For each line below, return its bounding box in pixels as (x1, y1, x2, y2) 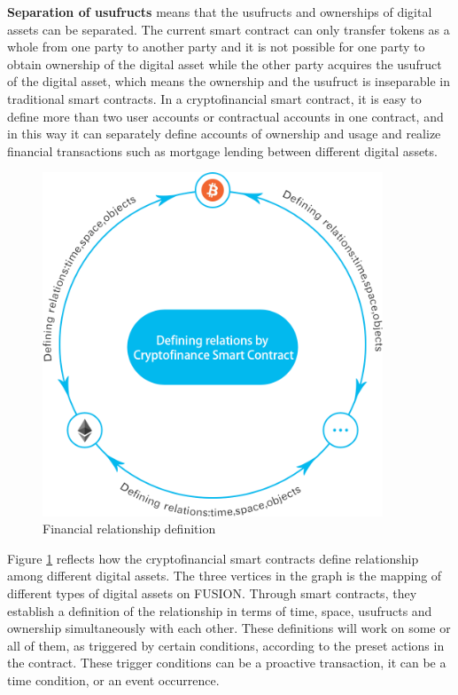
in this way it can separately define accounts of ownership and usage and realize (7, 124, 441, 143)
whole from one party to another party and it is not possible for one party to (7, 37, 425, 56)
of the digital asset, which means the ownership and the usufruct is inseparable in (7, 72, 450, 91)
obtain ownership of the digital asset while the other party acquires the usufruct (7, 54, 442, 73)
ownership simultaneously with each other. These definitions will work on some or (7, 619, 451, 637)
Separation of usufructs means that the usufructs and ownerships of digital (7, 3, 432, 20)
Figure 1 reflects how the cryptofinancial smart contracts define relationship (7, 549, 419, 567)
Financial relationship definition (43, 519, 216, 538)
